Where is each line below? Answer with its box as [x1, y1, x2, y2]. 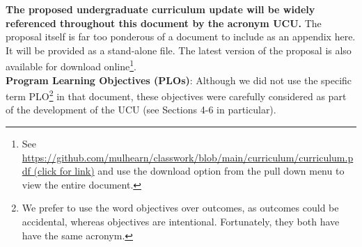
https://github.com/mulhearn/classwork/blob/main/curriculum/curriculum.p [22, 150, 354, 164]
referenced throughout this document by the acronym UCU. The [6, 15, 322, 30]
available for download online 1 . [6, 57, 136, 74]
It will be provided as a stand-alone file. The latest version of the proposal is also [6, 42, 352, 57]
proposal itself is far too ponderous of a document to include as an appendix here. [6, 29, 356, 44]
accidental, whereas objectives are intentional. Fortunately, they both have [22, 214, 340, 229]
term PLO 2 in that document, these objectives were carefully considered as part [6, 87, 347, 103]
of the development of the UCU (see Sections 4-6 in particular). [6, 102, 276, 117]
